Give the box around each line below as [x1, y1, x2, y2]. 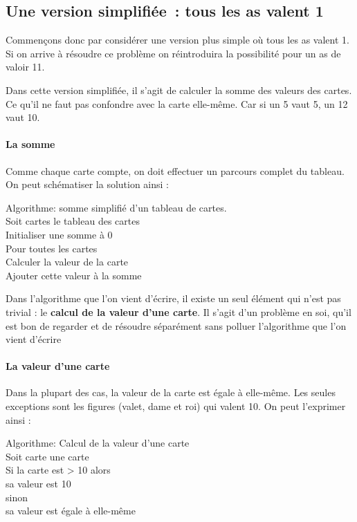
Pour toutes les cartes [6, 241, 98, 255]
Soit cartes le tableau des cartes [6, 214, 140, 228]
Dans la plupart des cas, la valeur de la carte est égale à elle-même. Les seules [6, 385, 336, 400]
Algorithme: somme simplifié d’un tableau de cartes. [6, 200, 227, 214]
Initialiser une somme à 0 [6, 227, 113, 241]
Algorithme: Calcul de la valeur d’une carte [6, 436, 190, 450]
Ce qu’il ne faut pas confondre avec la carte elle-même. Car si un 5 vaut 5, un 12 [6, 96, 348, 111]
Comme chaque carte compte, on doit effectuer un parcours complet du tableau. [6, 163, 345, 178]
